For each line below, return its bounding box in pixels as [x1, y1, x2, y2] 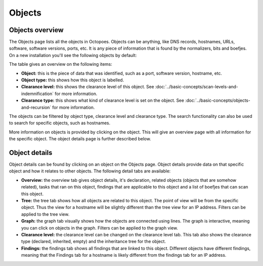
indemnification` [21, 91, 54, 96]
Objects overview [9, 26, 64, 34]
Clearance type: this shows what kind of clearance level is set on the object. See [21, 97, 185, 103]
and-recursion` [21, 104, 51, 110]
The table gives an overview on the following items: [9, 61, 113, 67]
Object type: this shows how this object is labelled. [21, 77, 124, 83]
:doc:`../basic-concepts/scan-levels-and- [155, 84, 238, 90]
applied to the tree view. [21, 211, 70, 217]
